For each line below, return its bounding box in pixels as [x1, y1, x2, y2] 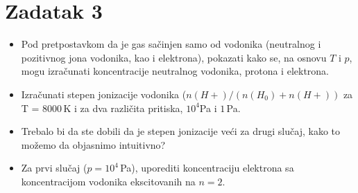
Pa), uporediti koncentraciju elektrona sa [120, 160, 294, 175]
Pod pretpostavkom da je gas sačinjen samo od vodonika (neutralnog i [21, 37, 321, 51]
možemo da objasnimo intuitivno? [21, 137, 166, 151]
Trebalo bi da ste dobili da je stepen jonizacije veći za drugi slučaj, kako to [21, 124, 340, 138]
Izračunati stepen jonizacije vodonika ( [21, 86, 187, 101]
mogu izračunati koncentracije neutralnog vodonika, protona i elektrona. [21, 64, 329, 78]
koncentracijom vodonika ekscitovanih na [21, 174, 196, 188]
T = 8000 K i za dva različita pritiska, [21, 100, 183, 115]
